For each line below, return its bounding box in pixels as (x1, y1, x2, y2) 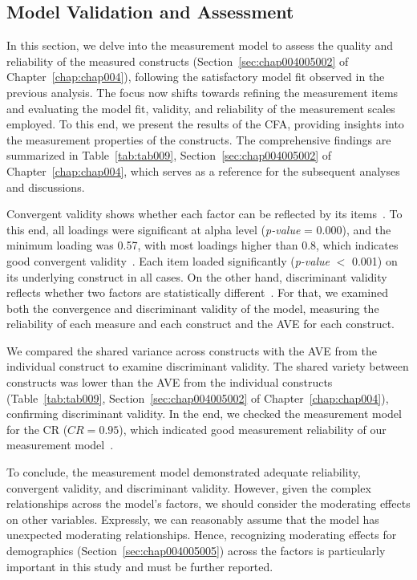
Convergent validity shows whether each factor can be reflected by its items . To (6, 205, 403, 222)
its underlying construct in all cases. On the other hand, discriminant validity (6, 268, 387, 285)
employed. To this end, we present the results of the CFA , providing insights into (6, 116, 404, 132)
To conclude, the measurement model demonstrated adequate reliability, (6, 464, 361, 481)
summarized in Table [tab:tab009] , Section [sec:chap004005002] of (6, 147, 332, 164)
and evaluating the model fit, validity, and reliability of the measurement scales (6, 99, 395, 116)
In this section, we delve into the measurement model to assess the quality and (6, 37, 393, 54)
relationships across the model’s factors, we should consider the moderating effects (6, 495, 411, 512)
